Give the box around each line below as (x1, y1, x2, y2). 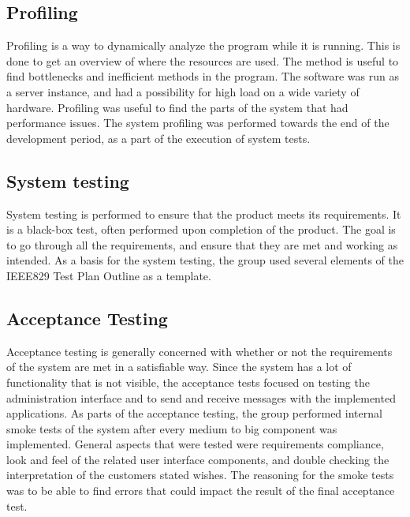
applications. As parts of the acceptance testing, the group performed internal (6, 405, 382, 421)
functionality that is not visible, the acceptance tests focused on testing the (6, 373, 370, 390)
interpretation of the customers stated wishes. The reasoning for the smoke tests (6, 466, 394, 483)
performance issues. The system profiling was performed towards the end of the (6, 114, 389, 131)
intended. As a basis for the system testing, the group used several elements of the (6, 252, 404, 268)
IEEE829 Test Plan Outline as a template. (6, 267, 211, 283)
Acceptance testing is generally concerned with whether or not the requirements (6, 343, 393, 359)
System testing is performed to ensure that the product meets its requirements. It (6, 205, 401, 222)
